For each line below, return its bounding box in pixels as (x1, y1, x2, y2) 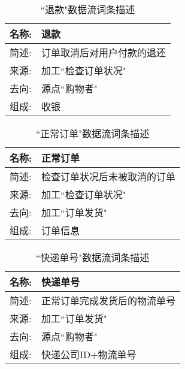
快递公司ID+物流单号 (41, 347, 137, 361)
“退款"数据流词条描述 (40, 2, 135, 16)
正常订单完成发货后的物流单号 (41, 294, 176, 307)
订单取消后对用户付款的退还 (41, 46, 166, 59)
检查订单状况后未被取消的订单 (41, 170, 176, 183)
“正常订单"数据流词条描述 (35, 126, 150, 140)
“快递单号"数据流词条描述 (35, 250, 150, 264)
